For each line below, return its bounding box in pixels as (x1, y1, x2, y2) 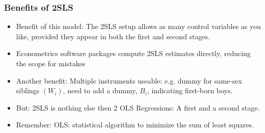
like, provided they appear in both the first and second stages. (16, 31, 210, 41)
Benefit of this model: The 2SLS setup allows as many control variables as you (16, 21, 261, 32)
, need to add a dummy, (63, 85, 138, 96)
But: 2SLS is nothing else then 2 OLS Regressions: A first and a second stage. (16, 102, 260, 113)
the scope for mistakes (16, 58, 86, 68)
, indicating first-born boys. (147, 85, 233, 96)
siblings (16, 85, 40, 96)
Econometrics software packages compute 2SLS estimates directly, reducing (16, 48, 251, 59)
